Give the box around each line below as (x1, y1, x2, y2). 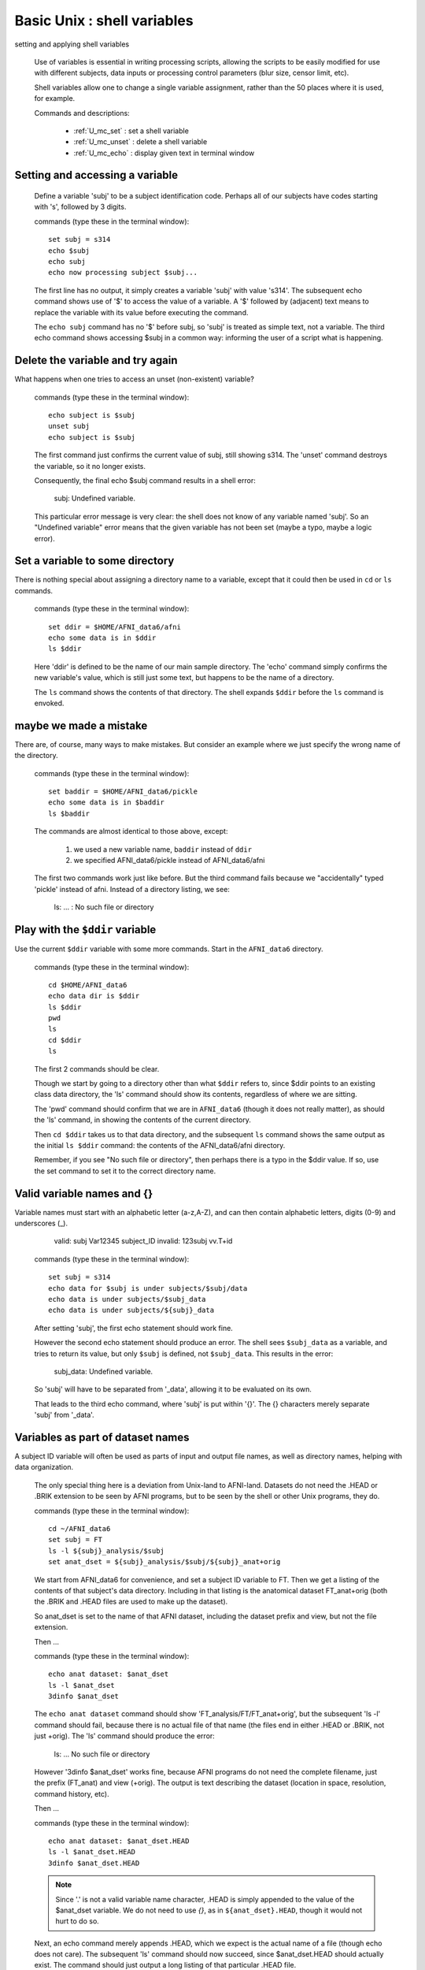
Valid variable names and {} (14, 1187, 153, 1200)
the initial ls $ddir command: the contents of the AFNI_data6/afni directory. (34, 1140, 286, 1150)
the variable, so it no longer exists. (34, 461, 146, 470)
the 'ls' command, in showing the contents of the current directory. (34, 1115, 251, 1124)
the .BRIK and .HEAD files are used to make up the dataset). (34, 1596, 228, 1607)
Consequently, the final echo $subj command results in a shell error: (34, 476, 256, 485)
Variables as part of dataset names (14, 1430, 190, 1444)
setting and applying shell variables (14, 39, 130, 49)
